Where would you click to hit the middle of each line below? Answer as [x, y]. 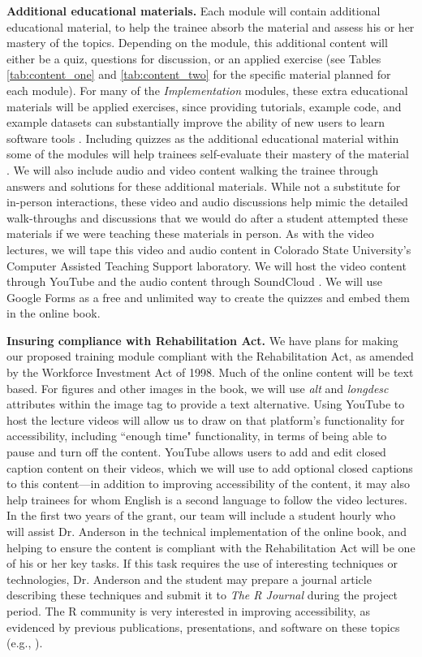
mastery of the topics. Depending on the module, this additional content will [197, 43]
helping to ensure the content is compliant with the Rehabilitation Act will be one [211, 547]
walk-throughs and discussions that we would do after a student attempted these [207, 217]
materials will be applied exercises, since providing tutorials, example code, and [204, 106]
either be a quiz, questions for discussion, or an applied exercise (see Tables [194, 58]
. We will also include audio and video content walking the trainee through [192, 169]
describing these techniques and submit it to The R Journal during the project [202, 595]
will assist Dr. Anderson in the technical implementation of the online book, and [207, 531]
